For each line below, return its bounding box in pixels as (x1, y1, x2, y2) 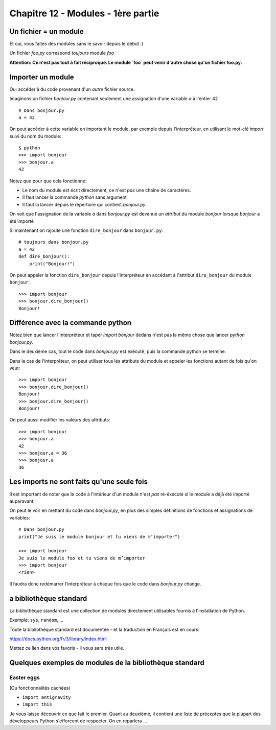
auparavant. (9, 498, 35, 504)
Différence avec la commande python (9, 318, 132, 327)
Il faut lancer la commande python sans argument (22, 194, 127, 200)
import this (22, 701, 52, 708)
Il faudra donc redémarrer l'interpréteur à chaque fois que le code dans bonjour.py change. (9, 580, 201, 587)
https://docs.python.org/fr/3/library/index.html (9, 635, 107, 642)
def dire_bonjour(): (18, 253, 70, 260)
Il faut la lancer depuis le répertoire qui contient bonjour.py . (22, 201, 147, 207)
